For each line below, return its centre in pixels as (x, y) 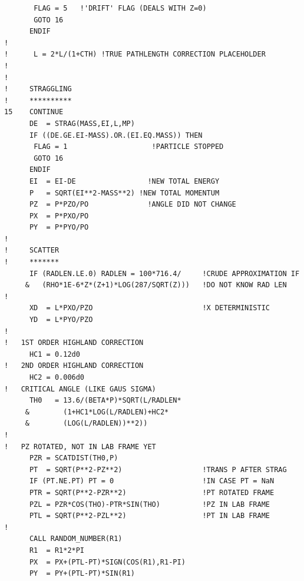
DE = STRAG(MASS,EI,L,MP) (82, 123)
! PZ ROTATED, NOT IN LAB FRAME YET (80, 446)
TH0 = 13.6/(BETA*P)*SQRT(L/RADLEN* (105, 401)
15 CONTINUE (34, 112)
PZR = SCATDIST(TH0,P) (74, 458)
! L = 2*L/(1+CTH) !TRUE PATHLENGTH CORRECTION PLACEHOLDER (135, 54)
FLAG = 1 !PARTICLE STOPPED (129, 147)
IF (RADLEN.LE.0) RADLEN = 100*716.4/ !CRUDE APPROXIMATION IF (164, 273)
